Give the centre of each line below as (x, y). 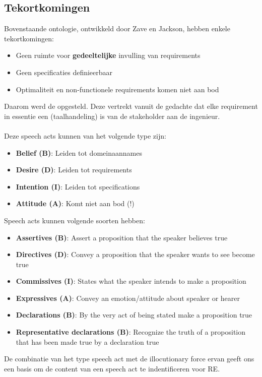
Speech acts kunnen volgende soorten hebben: (75, 220)
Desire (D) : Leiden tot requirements (74, 170)
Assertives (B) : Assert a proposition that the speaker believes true (122, 237)
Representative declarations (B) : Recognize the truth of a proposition (131, 332)
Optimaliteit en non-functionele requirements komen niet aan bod (117, 89)
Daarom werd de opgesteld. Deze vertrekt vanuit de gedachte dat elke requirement (131, 106)
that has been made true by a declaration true (87, 341)
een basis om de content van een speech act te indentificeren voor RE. (112, 368)
